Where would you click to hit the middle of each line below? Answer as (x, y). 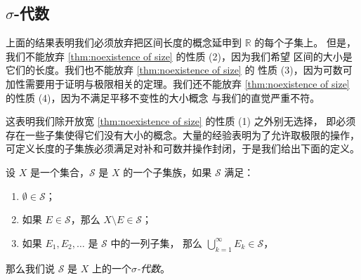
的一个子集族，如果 (168, 172)
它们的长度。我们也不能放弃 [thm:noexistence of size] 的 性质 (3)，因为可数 (174, 70)
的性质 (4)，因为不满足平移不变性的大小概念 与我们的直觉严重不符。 (163, 97)
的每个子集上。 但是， (305, 42)
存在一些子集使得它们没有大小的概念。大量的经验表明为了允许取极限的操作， (183, 134)
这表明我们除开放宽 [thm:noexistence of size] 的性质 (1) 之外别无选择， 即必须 (181, 121)
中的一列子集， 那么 (157, 242)
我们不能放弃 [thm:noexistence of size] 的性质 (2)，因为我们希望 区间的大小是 (179, 56)
